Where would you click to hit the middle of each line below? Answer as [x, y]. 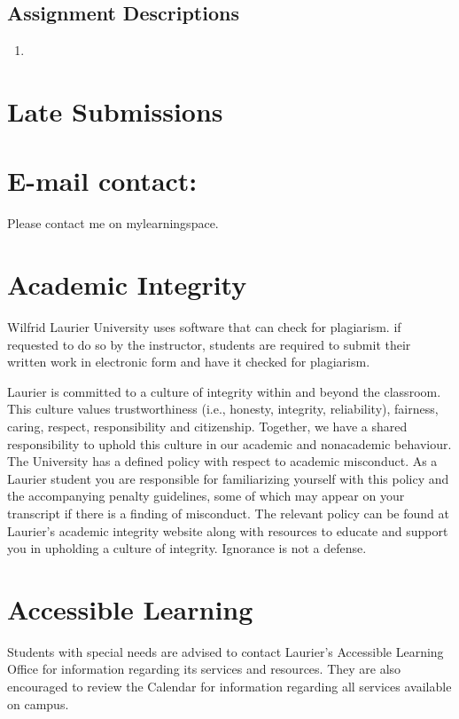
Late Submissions [115, 111]
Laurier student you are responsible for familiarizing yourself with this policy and [228, 478]
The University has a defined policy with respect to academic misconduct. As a [222, 461]
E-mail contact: [102, 181]
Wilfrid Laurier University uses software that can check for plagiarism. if [204, 327]
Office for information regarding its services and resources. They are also [204, 669]
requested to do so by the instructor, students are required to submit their [209, 344]
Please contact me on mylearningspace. [113, 223]
